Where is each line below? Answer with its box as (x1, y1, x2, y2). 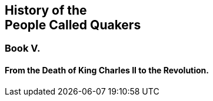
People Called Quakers (5, 18, 141, 32)
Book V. (5, 42, 41, 55)
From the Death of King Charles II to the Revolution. (5, 65, 209, 76)
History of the (5, 3, 87, 18)
